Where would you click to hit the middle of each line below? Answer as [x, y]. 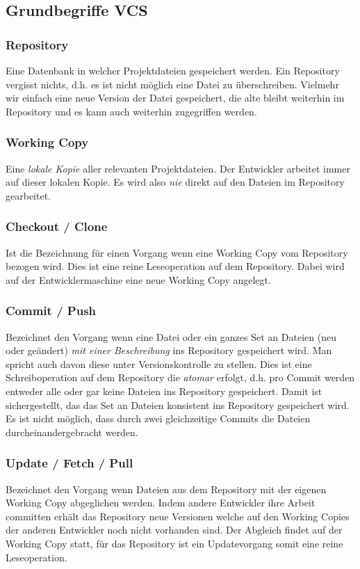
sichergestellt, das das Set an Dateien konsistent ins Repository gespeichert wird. [178, 404]
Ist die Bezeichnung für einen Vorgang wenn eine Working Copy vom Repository [177, 252]
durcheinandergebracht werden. [72, 432]
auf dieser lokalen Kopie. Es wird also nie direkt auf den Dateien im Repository [175, 182]
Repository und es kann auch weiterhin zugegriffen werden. [131, 111]
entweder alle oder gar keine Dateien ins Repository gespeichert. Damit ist [164, 391]
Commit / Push [51, 311]
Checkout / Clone [57, 226]
